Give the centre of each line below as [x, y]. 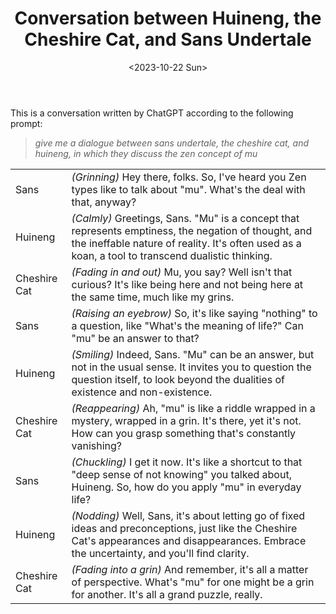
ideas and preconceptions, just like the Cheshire [184, 528]
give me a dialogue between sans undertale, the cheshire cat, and [172, 143]
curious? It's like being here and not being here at [187, 284]
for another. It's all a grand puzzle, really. [167, 594]
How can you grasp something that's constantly [184, 433]
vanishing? [97, 445]
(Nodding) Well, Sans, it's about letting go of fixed [188, 515]
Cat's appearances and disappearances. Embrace [189, 540]
